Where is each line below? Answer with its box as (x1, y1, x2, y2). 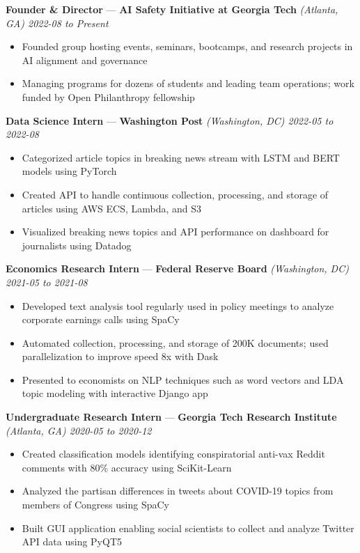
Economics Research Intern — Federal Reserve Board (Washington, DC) (6, 261, 349, 276)
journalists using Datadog (22, 237, 132, 252)
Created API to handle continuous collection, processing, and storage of (22, 187, 329, 201)
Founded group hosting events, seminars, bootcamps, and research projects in (22, 39, 353, 54)
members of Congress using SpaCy (22, 497, 169, 512)
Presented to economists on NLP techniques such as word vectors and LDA (22, 372, 344, 387)
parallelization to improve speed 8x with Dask (22, 349, 219, 364)
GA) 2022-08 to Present (6, 15, 109, 30)
